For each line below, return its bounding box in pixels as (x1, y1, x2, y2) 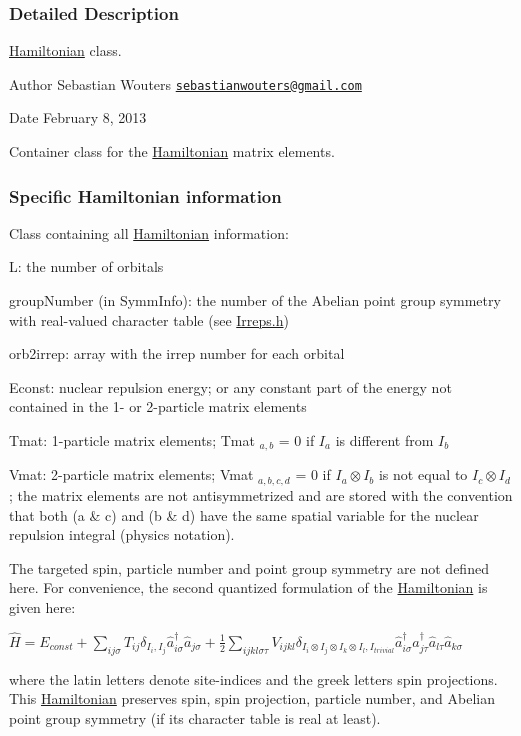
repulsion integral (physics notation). (9, 524, 235, 545)
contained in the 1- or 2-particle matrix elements (9, 396, 307, 417)
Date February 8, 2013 (9, 107, 147, 128)
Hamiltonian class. (9, 40, 122, 61)
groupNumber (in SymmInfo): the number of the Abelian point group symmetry (9, 290, 501, 311)
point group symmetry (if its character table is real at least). (9, 707, 381, 728)
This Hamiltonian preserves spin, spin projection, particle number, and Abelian (9, 688, 495, 709)
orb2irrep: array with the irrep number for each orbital (9, 343, 345, 364)
